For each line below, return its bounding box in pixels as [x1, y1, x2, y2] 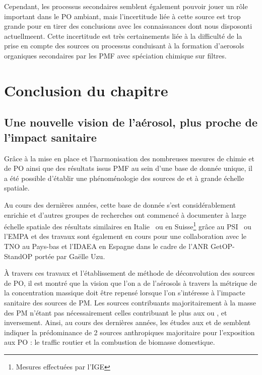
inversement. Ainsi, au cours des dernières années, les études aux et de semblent [4, 317, 251, 328]
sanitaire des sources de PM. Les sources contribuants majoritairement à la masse [4, 297, 256, 307]
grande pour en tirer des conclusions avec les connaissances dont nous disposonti [4, 21, 252, 31]
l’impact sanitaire [4, 129, 97, 145]
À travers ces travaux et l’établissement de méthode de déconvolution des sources [4, 268, 255, 278]
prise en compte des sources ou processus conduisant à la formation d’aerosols [4, 40, 244, 51]
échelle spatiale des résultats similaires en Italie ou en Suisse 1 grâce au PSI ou [4, 220, 251, 231]
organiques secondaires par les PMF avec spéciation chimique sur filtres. [4, 50, 227, 60]
